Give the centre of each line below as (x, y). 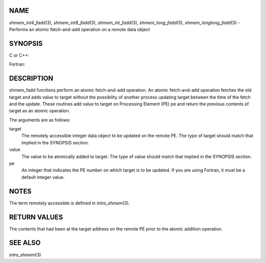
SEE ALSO (25, 243)
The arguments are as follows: (40, 120)
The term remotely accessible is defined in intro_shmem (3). (69, 203)
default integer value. (43, 177)
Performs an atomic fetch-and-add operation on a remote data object (80, 29)
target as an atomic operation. (40, 111)
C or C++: (19, 55)
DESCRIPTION (31, 79)
